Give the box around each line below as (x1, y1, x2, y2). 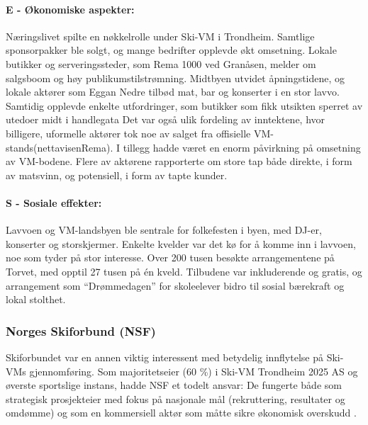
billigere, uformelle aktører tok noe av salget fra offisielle (6, 125, 251, 140)
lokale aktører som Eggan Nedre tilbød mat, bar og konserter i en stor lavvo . (6, 84, 340, 99)
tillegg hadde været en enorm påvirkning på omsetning (123, 140, 361, 154)
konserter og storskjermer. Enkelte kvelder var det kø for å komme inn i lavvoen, (6, 236, 356, 251)
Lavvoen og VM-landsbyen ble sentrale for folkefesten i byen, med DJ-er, (6, 222, 322, 237)
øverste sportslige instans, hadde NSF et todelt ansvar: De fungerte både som (6, 378, 342, 392)
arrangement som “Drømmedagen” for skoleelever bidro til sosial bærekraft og (6, 278, 345, 293)
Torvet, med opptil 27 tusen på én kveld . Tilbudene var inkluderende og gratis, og (6, 263, 362, 278)
